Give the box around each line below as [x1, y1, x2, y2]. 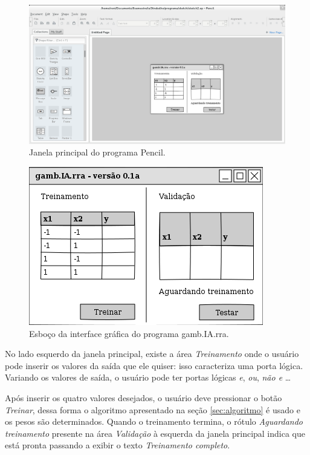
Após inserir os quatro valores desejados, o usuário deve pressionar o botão [5, 391, 282, 404]
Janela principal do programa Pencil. [29, 146, 166, 159]
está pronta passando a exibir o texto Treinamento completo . [5, 439, 230, 451]
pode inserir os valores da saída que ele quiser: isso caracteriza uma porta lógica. [5, 359, 303, 372]
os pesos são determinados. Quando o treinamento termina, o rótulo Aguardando [5, 415, 303, 428]
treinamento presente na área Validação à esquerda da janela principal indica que [5, 427, 305, 439]
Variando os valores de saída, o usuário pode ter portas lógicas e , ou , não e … [5, 371, 291, 384]
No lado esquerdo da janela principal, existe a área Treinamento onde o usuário [5, 347, 299, 360]
